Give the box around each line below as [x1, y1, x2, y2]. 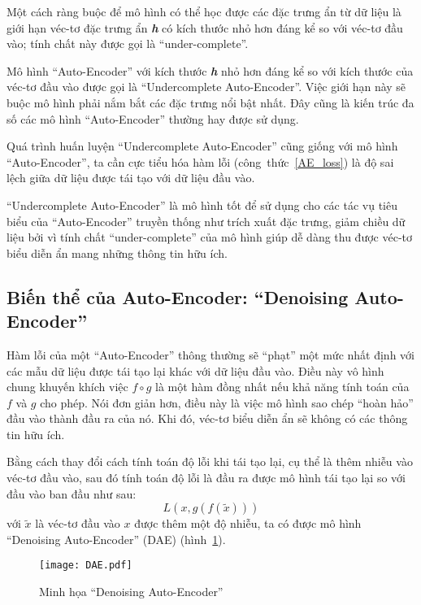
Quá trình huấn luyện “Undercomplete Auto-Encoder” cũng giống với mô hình [7, 137, 398, 155]
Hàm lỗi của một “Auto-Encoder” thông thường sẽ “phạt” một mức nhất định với [7, 346, 414, 363]
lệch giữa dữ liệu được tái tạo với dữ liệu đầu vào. [7, 169, 255, 186]
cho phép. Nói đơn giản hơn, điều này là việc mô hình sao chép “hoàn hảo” [40, 394, 414, 411]
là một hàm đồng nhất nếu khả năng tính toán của [155, 378, 410, 395]
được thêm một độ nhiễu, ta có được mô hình [134, 515, 362, 532]
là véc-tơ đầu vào [35, 515, 120, 532]
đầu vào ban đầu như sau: [7, 485, 137, 502]
